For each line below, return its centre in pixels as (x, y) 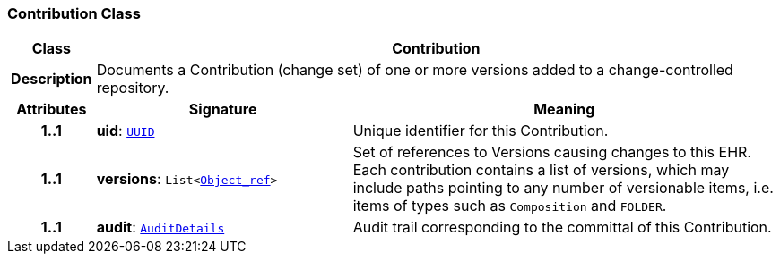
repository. (133, 88)
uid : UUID (126, 131)
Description (52, 79)
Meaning (564, 109)
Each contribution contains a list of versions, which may (541, 170)
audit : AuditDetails (160, 227)
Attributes (52, 109)
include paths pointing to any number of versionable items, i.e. (563, 188)
